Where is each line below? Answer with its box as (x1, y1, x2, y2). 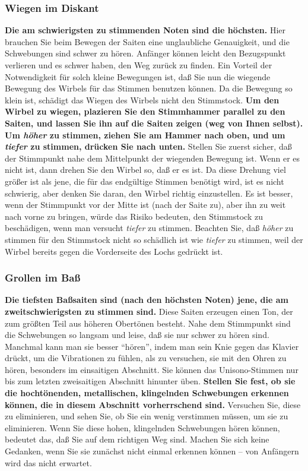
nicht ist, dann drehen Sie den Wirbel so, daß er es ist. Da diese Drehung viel (5, 163, 286, 176)
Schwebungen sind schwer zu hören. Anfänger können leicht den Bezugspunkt (5, 47, 286, 59)
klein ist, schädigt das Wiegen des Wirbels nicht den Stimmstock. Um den (5, 93, 280, 106)
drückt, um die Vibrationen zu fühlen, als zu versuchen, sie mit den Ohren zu (5, 352, 287, 364)
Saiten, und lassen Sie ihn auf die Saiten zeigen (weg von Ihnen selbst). (5, 116, 303, 129)
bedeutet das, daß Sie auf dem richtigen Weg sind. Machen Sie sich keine (5, 433, 269, 445)
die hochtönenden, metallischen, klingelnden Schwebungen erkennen (5, 387, 289, 399)
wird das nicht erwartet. (5, 456, 92, 469)
